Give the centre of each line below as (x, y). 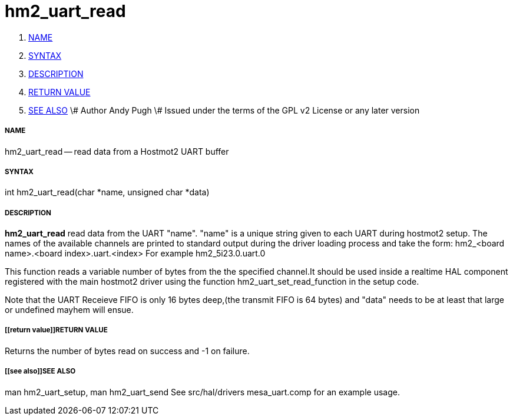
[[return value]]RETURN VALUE (56, 330)
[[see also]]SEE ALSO (40, 371)
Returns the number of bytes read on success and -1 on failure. (127, 351)
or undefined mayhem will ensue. (69, 310)
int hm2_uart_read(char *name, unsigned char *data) (107, 192)
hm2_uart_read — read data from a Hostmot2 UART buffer (117, 151)
